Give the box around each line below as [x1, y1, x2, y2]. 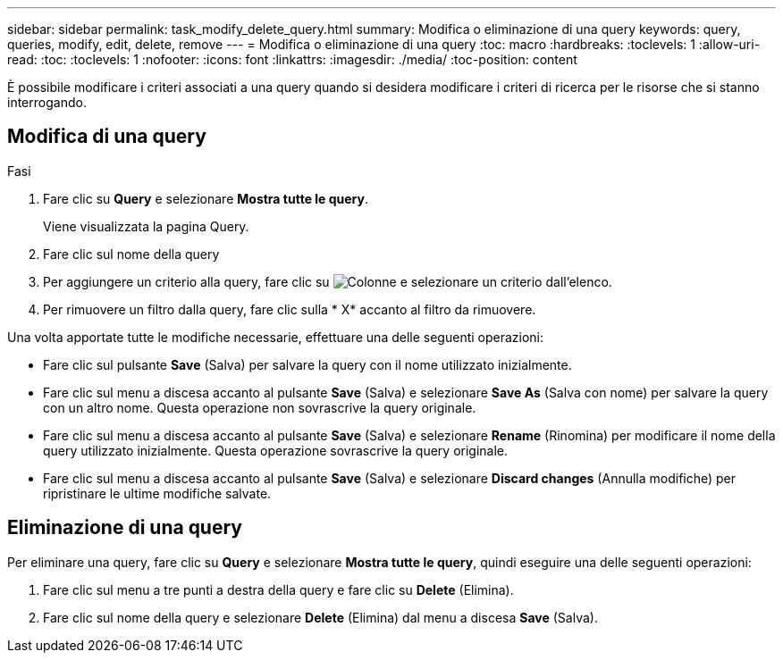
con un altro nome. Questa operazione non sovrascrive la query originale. [43, 399, 476, 415]
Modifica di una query [7, 125, 206, 148]
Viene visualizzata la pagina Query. [43, 218, 249, 234]
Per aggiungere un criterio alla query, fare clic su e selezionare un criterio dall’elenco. [43, 273, 612, 289]
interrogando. [7, 95, 87, 110]
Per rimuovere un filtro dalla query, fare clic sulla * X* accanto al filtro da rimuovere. [43, 301, 536, 317]
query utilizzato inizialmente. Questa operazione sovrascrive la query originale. [43, 442, 509, 458]
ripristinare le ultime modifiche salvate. [43, 485, 272, 501]
